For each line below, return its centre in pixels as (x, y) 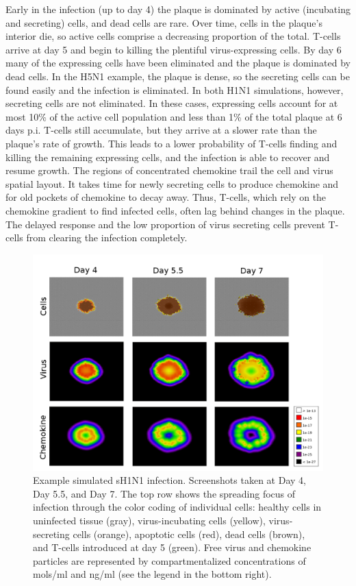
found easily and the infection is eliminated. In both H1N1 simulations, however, (175, 89)
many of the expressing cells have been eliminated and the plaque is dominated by (178, 63)
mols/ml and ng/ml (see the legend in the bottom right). (152, 574)
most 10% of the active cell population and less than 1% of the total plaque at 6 (174, 116)
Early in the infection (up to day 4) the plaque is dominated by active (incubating (178, 9)
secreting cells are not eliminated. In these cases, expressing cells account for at (172, 103)
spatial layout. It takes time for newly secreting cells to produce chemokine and (172, 183)
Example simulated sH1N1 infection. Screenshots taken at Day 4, (169, 480)
